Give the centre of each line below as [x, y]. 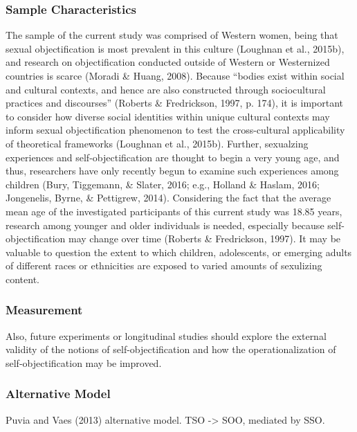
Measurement [44, 310]
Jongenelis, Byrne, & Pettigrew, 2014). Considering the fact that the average [168, 198]
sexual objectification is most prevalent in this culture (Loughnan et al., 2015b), [175, 48]
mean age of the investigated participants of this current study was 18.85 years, [174, 211]
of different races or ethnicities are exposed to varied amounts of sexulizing [164, 265]
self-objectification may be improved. [84, 362]
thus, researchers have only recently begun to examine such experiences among [172, 171]
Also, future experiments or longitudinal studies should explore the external [166, 335]
